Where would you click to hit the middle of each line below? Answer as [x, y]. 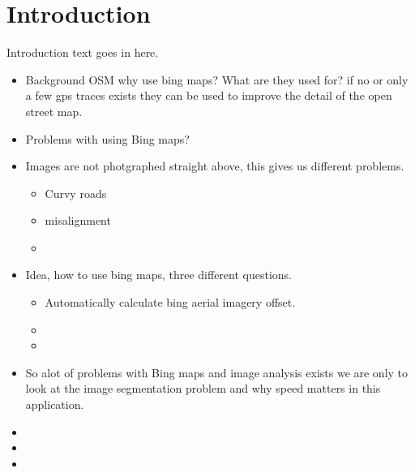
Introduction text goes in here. [83, 52]
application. [55, 404]
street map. [54, 111]
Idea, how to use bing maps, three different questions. [158, 275]
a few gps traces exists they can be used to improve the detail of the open [209, 95]
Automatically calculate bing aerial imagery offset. [170, 302]
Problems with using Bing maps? [107, 138]
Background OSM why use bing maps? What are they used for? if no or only [217, 79]
